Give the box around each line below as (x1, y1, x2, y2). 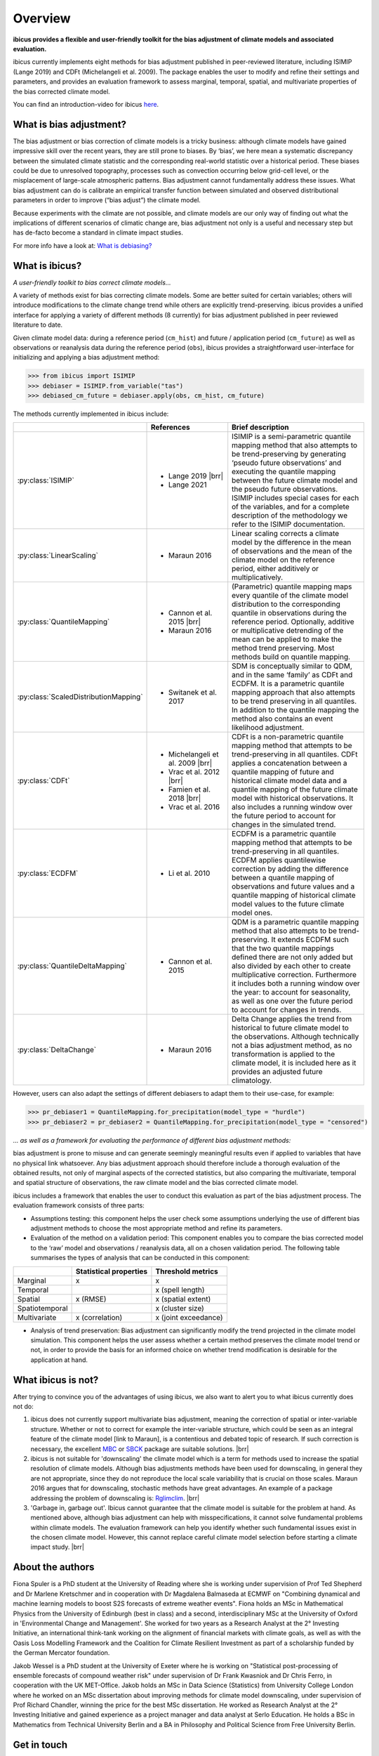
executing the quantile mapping (232, 467, 336, 477)
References (151, 422, 190, 432)
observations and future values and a (232, 882, 355, 891)
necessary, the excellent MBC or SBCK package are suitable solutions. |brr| (30, 1444, 249, 1453)
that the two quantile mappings (232, 943, 335, 953)
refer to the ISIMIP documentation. (232, 520, 345, 530)
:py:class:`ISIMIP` (17, 476, 75, 485)
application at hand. (30, 1356, 88, 1364)
